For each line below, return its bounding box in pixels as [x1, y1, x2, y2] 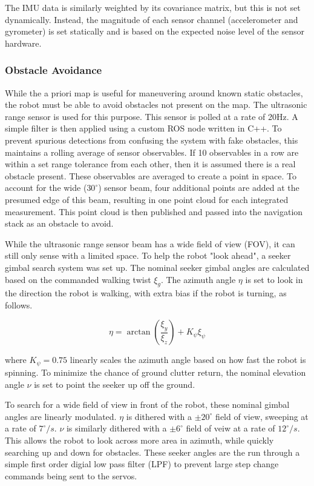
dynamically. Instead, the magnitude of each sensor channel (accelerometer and [5, 13, 298, 25]
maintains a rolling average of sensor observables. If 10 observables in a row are [5, 145, 299, 158]
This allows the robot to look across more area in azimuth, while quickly [5, 433, 274, 446]
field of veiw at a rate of [186, 422, 275, 434]
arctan [126, 328, 151, 337]
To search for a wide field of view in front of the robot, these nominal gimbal [5, 398, 290, 411]
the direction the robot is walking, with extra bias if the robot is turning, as [5, 287, 287, 299]
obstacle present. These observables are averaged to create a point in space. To [5, 169, 297, 182]
